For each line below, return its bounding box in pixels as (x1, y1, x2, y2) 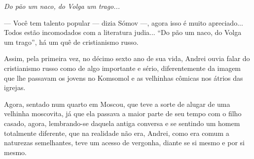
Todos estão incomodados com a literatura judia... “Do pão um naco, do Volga (4, 27, 242, 37)
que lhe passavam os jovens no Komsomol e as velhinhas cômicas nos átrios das (4, 72, 243, 83)
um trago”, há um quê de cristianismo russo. (4, 36, 139, 47)
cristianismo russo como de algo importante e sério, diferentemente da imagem (4, 63, 241, 73)
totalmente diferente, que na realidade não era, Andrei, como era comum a (4, 127, 229, 138)
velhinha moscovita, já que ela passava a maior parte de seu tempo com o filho (4, 108, 242, 119)
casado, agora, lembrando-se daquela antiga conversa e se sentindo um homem (4, 118, 240, 128)
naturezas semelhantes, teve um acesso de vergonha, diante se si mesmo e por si (4, 137, 245, 148)
